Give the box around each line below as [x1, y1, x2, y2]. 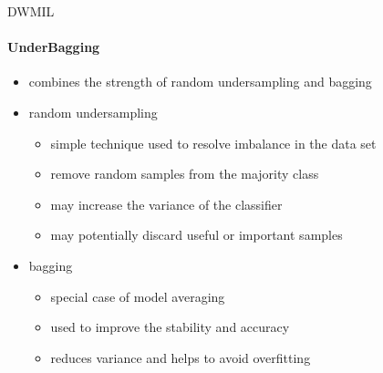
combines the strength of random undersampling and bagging [28, 72, 372, 91]
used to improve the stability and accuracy [50, 317, 290, 337]
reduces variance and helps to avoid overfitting [50, 347, 311, 367]
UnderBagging [7, 37, 100, 57]
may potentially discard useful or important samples [50, 225, 343, 244]
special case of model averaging [50, 286, 225, 306]
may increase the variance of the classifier [50, 194, 283, 213]
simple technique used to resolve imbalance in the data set [50, 133, 377, 152]
